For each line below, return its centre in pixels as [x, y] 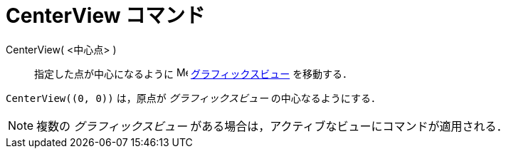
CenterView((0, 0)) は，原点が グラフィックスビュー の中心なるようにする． [193, 98]
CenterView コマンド [106, 16]
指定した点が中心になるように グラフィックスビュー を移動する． [194, 73]
